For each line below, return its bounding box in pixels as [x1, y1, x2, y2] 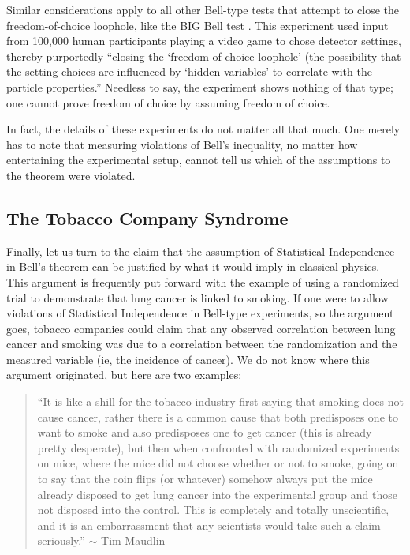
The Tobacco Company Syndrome [6, 205, 289, 230]
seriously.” [37, 532, 85, 549]
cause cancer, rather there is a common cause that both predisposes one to [37, 408, 398, 425]
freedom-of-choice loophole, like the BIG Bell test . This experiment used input [6, 17, 389, 33]
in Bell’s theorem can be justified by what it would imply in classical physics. [6, 258, 380, 275]
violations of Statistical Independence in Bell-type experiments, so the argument [6, 305, 394, 321]
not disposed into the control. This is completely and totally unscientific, [37, 501, 389, 518]
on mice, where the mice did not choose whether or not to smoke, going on [37, 455, 399, 471]
